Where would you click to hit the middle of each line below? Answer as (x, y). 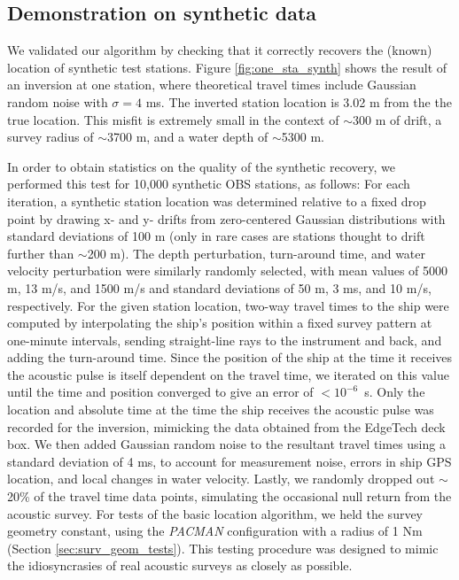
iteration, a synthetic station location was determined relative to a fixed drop (217, 201)
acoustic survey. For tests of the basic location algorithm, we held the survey (215, 513)
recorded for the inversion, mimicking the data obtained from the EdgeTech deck (226, 426)
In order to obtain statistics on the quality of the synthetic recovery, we (201, 166)
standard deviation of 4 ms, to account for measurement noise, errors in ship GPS (229, 461)
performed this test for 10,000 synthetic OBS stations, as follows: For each (209, 184)
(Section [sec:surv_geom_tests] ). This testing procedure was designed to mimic (223, 548)
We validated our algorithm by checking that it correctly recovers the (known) (220, 50)
